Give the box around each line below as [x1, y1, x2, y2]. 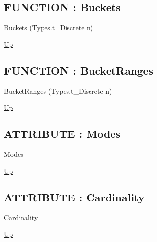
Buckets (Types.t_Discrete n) [4, 22, 93, 33]
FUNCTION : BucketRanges [4, 63, 154, 78]
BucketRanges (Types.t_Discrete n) [4, 86, 112, 96]
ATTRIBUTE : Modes [4, 126, 121, 141]
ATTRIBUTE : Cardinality [4, 189, 145, 204]
